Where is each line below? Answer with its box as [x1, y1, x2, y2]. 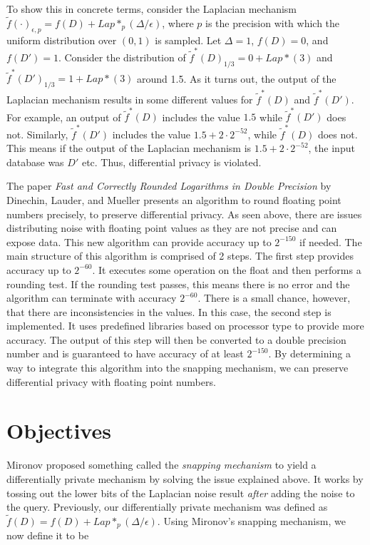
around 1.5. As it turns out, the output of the [137, 71, 336, 86]
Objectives [6, 416, 111, 445]
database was [6, 154, 64, 169]
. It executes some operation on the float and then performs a [92, 262, 361, 277]
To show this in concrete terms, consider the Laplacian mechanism [6, 1, 297, 16]
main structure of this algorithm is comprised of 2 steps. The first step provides [6, 248, 354, 263]
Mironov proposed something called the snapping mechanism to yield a [6, 457, 317, 472]
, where [162, 15, 194, 30]
